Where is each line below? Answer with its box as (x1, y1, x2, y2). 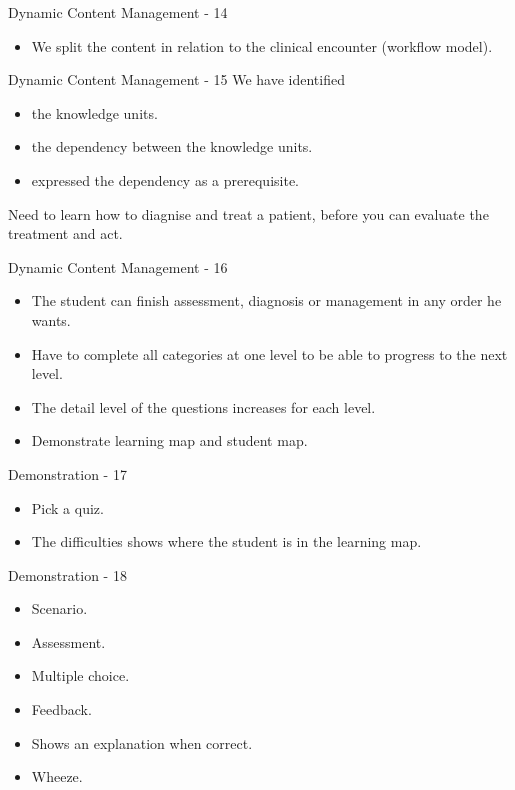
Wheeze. (31, 766, 83, 787)
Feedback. (31, 699, 92, 720)
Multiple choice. (31, 665, 130, 686)
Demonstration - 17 (8, 463, 127, 484)
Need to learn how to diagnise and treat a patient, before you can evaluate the (8, 203, 489, 224)
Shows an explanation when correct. (31, 732, 253, 753)
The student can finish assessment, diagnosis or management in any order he (31, 290, 502, 311)
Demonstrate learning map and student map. (31, 430, 308, 451)
